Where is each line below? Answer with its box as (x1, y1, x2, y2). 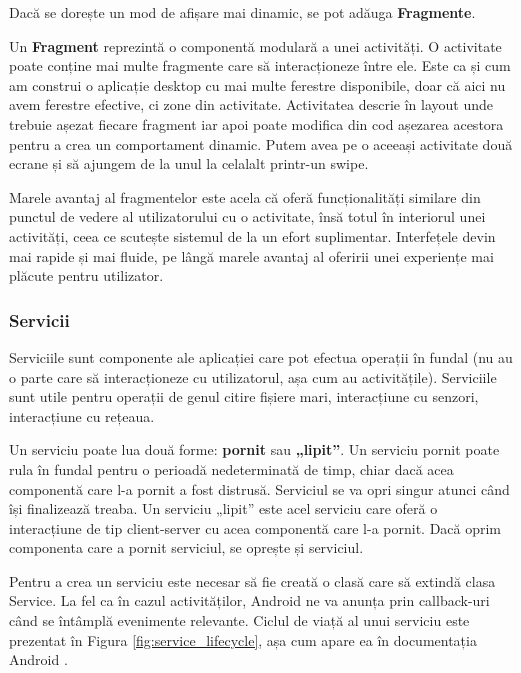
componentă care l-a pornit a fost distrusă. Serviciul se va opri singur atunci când (9, 478, 510, 499)
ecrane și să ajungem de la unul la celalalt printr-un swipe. (9, 153, 369, 174)
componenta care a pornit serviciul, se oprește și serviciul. (9, 537, 364, 558)
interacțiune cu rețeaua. (9, 405, 155, 426)
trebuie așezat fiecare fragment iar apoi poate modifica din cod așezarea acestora (9, 113, 504, 134)
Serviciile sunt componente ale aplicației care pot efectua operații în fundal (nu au (9, 346, 513, 367)
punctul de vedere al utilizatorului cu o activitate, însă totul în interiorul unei (9, 206, 486, 227)
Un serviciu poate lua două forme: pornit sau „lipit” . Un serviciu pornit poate (9, 439, 500, 460)
